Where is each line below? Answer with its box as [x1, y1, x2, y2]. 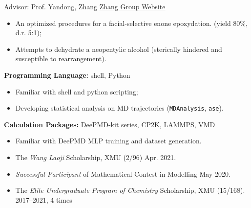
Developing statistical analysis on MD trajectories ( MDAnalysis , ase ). [15, 103, 224, 113]
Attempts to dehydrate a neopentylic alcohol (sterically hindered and [15, 44, 222, 54]
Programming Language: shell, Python [4, 69, 130, 80]
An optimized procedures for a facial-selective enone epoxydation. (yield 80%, [15, 18, 248, 28]
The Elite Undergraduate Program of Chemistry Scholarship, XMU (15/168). [15, 185, 245, 195]
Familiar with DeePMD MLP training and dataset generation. [15, 136, 202, 146]
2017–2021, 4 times [15, 194, 72, 205]
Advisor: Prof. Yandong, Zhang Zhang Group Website [4, 1, 166, 11]
